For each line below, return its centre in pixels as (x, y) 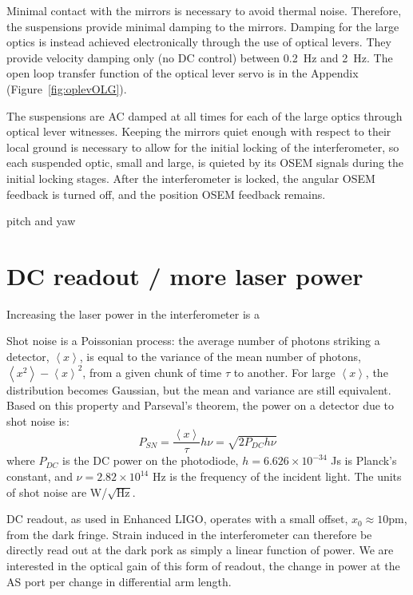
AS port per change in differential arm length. (119, 581)
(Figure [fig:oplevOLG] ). (67, 88)
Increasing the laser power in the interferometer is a (133, 313)
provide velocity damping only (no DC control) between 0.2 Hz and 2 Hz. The (200, 57)
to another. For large (284, 372)
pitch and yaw (41, 221)
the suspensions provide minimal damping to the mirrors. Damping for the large (203, 26)
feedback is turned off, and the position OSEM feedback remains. (166, 194)
